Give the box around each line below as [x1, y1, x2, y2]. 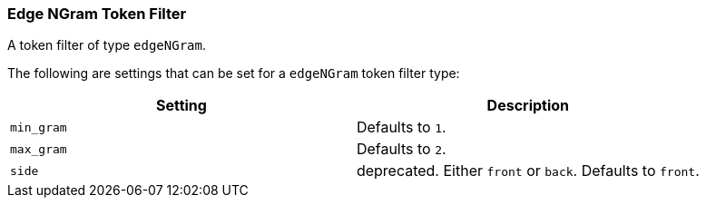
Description [486, 96, 570, 115]
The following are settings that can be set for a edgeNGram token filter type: [7, 65, 460, 82]
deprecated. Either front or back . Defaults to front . [356, 161, 700, 181]
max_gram [10, 142, 67, 156]
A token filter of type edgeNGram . [7, 37, 206, 54]
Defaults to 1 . [356, 118, 446, 137]
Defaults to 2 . [356, 140, 446, 159]
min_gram [10, 120, 67, 134]
